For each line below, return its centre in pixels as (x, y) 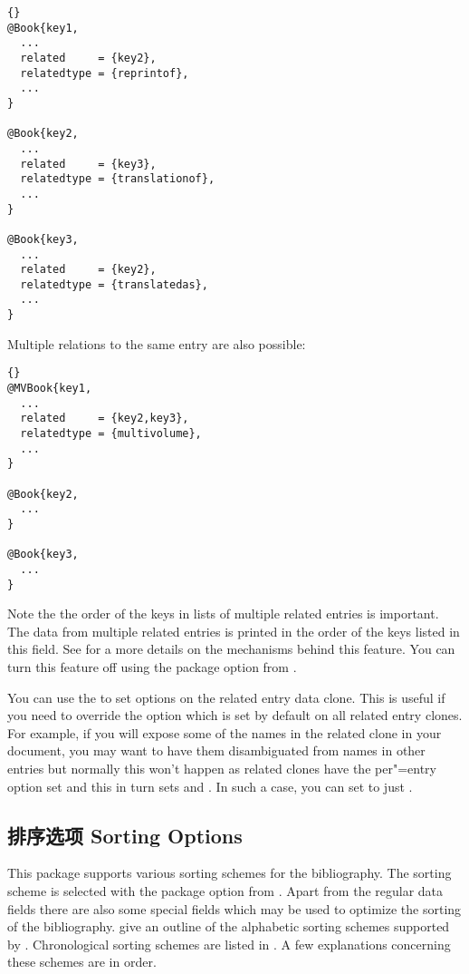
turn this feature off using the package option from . (152, 667)
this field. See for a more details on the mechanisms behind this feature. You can (231, 649)
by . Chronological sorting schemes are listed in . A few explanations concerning (229, 944)
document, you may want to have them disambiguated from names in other (216, 750)
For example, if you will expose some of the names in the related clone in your (225, 732)
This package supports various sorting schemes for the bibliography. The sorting (230, 873)
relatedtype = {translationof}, (118, 179)
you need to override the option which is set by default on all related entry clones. (235, 715)
